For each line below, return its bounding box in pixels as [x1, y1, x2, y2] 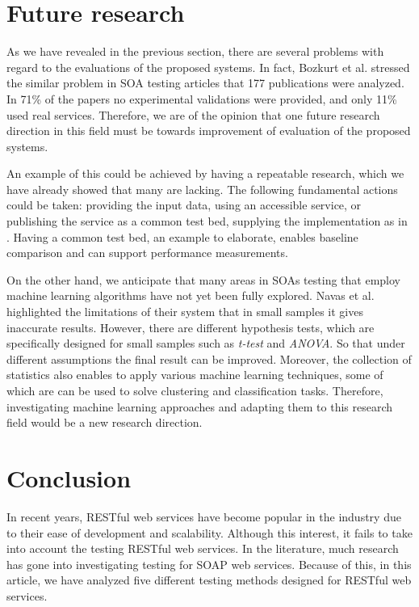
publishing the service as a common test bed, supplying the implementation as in [6, 213, 408, 230]
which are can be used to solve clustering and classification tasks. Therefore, [6, 382, 383, 398]
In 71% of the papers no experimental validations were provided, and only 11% [6, 90, 397, 107]
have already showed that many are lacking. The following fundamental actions [6, 180, 398, 197]
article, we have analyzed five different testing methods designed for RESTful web [6, 571, 412, 588]
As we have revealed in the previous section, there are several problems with [6, 43, 384, 60]
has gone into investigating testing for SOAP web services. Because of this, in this [6, 555, 412, 572]
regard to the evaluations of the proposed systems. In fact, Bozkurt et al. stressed [6, 58, 410, 75]
